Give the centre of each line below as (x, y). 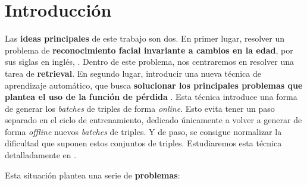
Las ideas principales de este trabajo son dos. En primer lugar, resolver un (145, 38)
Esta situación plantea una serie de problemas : (93, 175)
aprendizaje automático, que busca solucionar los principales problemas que (154, 85)
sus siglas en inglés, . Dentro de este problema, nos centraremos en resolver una (149, 62)
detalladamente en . (41, 155)
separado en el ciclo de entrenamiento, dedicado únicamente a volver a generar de (153, 120)
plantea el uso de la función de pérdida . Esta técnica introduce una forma (151, 97)
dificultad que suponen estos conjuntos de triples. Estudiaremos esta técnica (143, 143)
